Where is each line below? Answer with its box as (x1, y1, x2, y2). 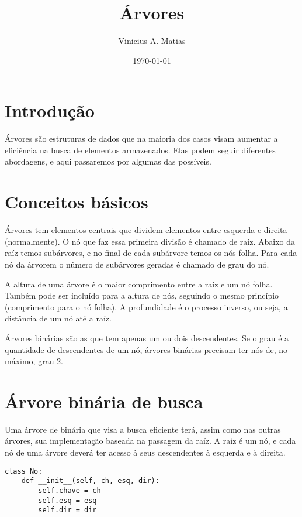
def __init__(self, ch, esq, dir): (21, 477, 159, 485)
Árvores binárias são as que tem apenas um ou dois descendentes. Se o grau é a (5, 331, 289, 344)
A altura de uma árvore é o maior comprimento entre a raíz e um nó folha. (5, 278, 273, 290)
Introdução (5, 98, 95, 122)
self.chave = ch (38, 486, 101, 495)
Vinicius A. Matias (118, 35, 186, 47)
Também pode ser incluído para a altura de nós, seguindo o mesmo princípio (5, 289, 279, 302)
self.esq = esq (38, 496, 97, 505)
